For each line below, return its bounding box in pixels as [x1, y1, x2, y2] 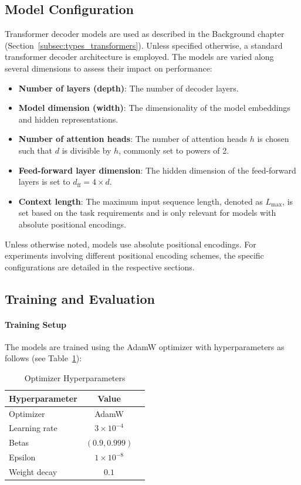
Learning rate [9, 422, 58, 434]
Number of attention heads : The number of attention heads [18, 133, 247, 145]
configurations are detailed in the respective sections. [5, 260, 195, 273]
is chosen [257, 133, 289, 145]
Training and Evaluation [5, 289, 155, 307]
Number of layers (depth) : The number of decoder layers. [18, 82, 239, 94]
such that [18, 144, 53, 156]
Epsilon [9, 451, 36, 463]
